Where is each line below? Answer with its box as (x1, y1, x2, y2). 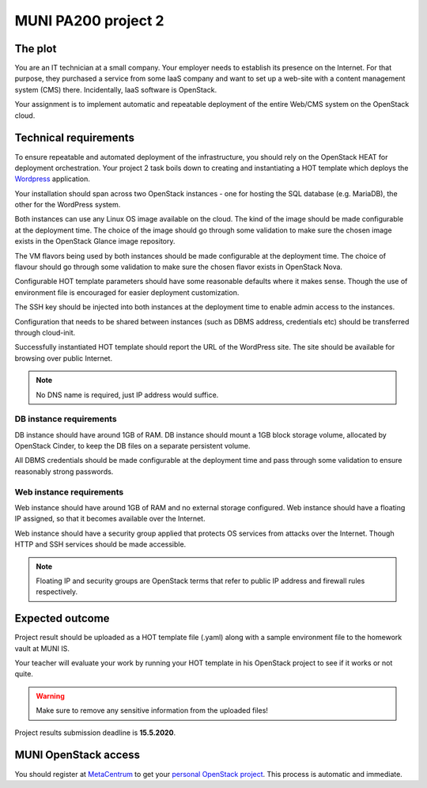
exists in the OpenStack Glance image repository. (14, 237, 176, 246)
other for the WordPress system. (14, 200, 121, 210)
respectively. (36, 587, 78, 597)
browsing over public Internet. (14, 353, 113, 363)
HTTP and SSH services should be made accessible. (14, 540, 187, 549)
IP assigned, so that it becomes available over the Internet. (14, 514, 206, 524)
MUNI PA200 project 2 (14, 12, 164, 29)
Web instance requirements (14, 487, 124, 498)
